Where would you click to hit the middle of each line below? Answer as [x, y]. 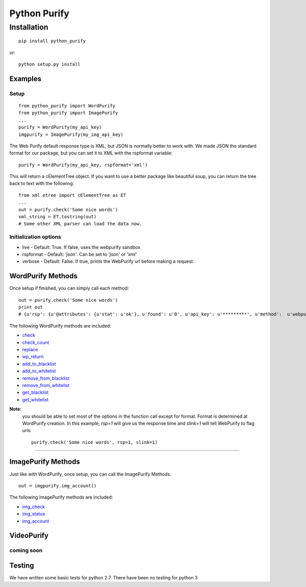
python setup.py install [49, 64]
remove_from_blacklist [46, 378]
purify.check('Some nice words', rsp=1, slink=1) [95, 442]
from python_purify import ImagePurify [68, 113]
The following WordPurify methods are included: [60, 326]
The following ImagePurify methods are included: [61, 497]
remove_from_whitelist [46, 385]
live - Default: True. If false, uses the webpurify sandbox [81, 247]
